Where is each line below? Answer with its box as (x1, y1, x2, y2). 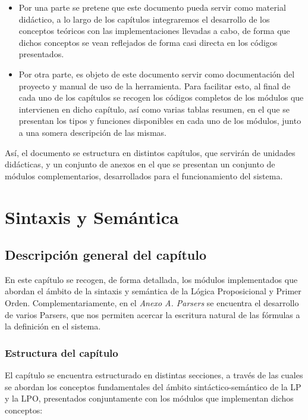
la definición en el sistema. (5, 320, 101, 332)
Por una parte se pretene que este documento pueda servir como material (18, 1, 286, 13)
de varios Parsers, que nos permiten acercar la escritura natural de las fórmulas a (5, 308, 300, 321)
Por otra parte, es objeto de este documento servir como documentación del (18, 67, 295, 80)
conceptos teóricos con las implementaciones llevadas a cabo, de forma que (18, 24, 290, 37)
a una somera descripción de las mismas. (18, 126, 166, 138)
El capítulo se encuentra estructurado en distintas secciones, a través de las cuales (5, 369, 303, 381)
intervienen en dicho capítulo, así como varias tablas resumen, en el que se (18, 102, 290, 115)
